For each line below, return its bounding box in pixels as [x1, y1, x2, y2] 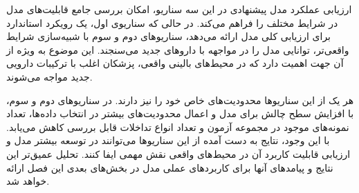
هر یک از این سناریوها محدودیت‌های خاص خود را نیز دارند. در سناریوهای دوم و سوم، [6, 92, 354, 107]
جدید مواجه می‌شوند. [6, 69, 93, 83]
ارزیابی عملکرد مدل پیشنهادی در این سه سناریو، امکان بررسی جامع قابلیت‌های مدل [6, 2, 352, 16]
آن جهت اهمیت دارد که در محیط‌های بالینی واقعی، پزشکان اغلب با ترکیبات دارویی [6, 56, 344, 70]
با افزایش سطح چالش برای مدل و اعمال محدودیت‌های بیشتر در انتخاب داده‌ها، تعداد [6, 106, 354, 121]
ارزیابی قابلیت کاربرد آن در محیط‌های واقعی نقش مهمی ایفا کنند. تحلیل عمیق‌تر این [6, 146, 351, 161]
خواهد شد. [6, 174, 50, 188]
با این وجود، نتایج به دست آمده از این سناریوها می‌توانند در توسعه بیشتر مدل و [6, 133, 330, 148]
